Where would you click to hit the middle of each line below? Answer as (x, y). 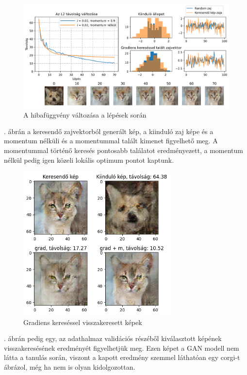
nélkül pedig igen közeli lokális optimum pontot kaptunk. (89, 160)
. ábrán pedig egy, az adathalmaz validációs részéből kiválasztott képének (113, 338)
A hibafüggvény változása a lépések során (85, 115)
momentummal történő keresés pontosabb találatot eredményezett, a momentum (124, 150)
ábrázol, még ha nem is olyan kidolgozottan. (70, 366)
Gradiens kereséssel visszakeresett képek (83, 322)
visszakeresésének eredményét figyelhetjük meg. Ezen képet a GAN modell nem (122, 348)
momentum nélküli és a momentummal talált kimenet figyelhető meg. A (111, 141)
